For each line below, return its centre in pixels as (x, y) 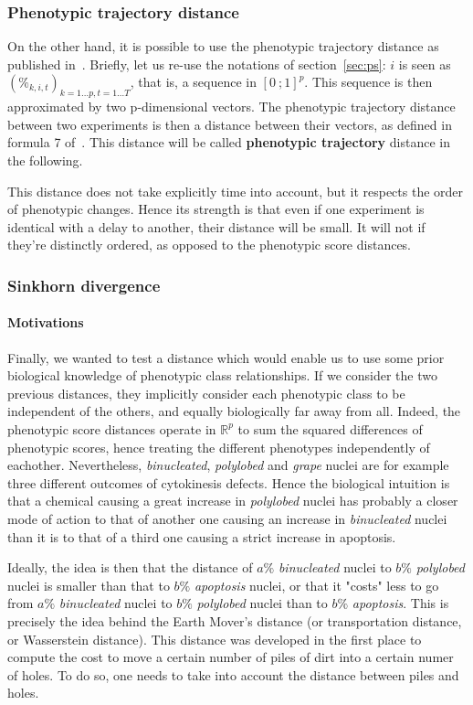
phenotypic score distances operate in (112, 428)
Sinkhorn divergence (84, 285)
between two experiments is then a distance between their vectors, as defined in (230, 124)
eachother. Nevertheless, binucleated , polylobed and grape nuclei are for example (228, 465)
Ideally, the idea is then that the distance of (130, 567)
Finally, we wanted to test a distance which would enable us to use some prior (226, 357)
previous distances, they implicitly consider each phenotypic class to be (206, 393)
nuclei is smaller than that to (89, 585)
